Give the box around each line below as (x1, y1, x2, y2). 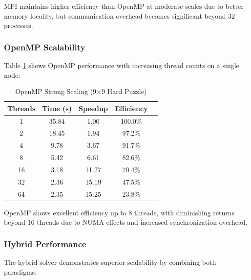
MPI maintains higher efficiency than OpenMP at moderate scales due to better (4, 1, 244, 11)
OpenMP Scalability (4, 41, 85, 53)
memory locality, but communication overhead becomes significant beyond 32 (4, 10, 235, 21)
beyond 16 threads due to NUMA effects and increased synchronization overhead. (4, 217, 248, 227)
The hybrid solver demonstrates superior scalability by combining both (4, 257, 216, 267)
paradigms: (4, 266, 37, 277)
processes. (4, 20, 33, 30)
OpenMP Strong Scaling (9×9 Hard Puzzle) (15, 86, 147, 96)
